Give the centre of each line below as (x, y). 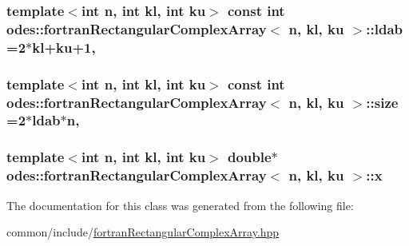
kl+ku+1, (64, 47)
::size (382, 102)
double (249, 157)
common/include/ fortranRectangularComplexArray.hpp (143, 232)
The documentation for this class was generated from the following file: (180, 205)
